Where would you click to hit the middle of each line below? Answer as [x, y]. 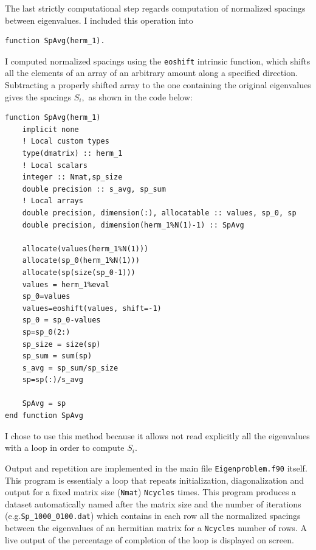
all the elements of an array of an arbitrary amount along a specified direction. [151, 73]
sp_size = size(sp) [61, 344]
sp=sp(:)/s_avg [53, 380]
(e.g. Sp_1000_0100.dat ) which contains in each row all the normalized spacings [153, 516]
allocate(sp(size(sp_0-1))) [79, 272]
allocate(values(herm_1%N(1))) [85, 249]
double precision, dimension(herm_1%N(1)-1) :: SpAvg [133, 225]
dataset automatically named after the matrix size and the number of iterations [153, 503]
